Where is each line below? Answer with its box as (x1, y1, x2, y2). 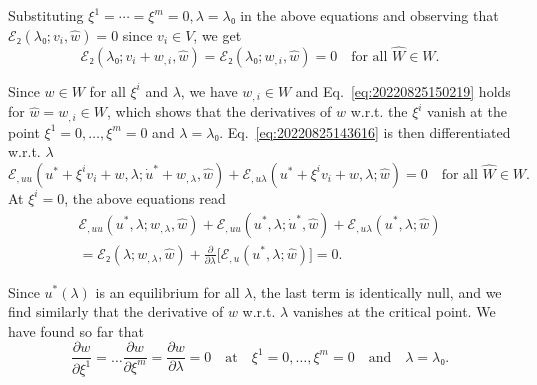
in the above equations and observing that (240, 5, 499, 25)
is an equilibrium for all (95, 281, 240, 302)
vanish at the (427, 101, 507, 122)
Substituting (8, 5, 84, 25)
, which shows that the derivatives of (107, 101, 332, 122)
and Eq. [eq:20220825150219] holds (295, 80, 511, 101)
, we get (193, 24, 242, 45)
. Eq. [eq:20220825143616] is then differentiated (219, 121, 511, 142)
